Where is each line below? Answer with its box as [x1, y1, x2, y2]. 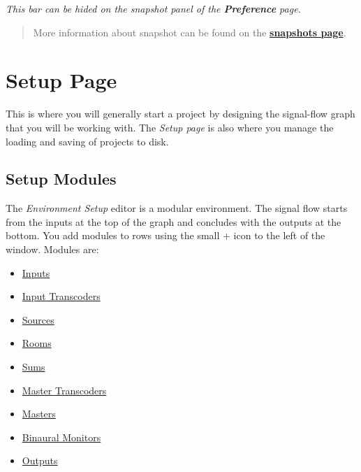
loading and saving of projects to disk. [6, 134, 169, 148]
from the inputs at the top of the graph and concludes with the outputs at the [6, 214, 341, 229]
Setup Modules [6, 168, 117, 189]
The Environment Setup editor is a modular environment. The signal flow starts [6, 201, 348, 215]
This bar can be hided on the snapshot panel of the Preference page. [6, 1, 301, 15]
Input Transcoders [22, 289, 101, 303]
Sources [22, 312, 54, 327]
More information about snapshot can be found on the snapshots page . [33, 24, 346, 39]
